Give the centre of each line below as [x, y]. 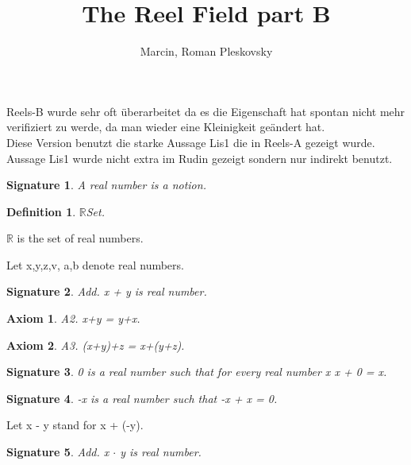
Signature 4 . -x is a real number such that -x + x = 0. [142, 398]
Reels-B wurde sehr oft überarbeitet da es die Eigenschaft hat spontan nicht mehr [206, 111]
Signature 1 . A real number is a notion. [106, 185]
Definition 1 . [41, 211]
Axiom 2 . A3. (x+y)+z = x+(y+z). [96, 345]
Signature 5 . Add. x [58, 452]
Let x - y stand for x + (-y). [75, 425]
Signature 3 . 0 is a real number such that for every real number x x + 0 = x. [197, 372]
